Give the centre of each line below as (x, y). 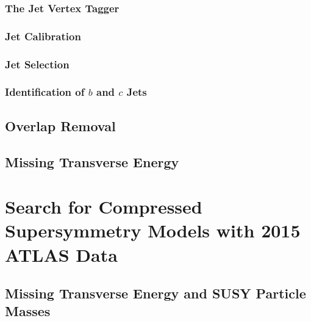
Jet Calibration (43, 36)
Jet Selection (37, 64)
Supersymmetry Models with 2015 (153, 230)
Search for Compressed (104, 207)
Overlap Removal (60, 125)
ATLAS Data (61, 254)
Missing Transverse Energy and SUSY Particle (155, 293)
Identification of (45, 92)
